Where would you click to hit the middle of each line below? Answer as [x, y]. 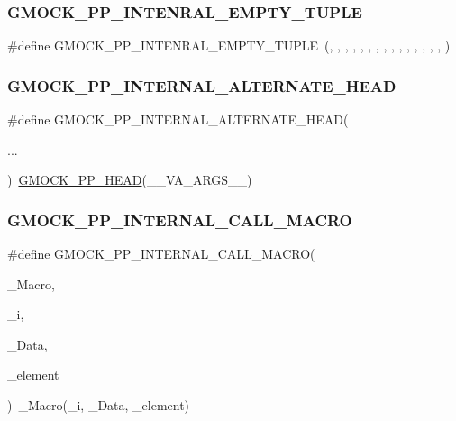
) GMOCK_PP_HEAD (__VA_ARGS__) [130, 180]
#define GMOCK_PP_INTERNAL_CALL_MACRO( [161, 254]
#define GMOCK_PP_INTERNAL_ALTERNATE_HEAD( [178, 119]
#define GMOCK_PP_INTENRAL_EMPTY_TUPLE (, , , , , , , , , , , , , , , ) [229, 46]
